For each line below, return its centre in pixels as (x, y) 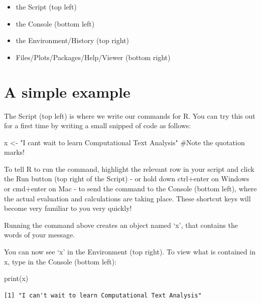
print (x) (16, 278)
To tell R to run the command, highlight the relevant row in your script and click (129, 169)
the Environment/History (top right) (72, 40)
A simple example (67, 91)
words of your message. (40, 235)
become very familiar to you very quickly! (68, 208)
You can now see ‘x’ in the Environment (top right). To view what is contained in (130, 252)
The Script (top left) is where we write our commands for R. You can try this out (130, 115)
